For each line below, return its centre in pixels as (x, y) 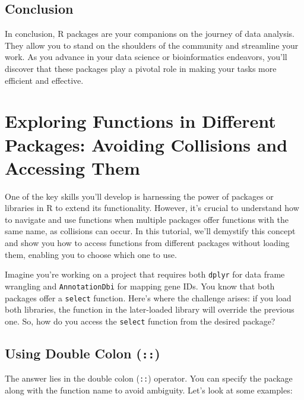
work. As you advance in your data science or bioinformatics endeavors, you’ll (146, 57)
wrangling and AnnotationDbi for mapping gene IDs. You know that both (140, 286)
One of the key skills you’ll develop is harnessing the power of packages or (139, 196)
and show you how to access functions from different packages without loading (147, 243)
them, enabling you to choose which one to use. (91, 254)
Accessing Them (72, 167)
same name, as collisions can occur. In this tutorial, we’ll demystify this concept (150, 231)
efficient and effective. (44, 80)
